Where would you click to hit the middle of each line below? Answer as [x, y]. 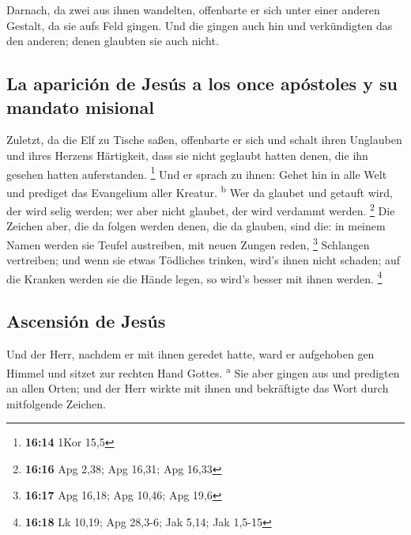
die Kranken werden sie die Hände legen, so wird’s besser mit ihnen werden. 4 [194, 277]
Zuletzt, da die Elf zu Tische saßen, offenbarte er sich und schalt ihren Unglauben [204, 140]
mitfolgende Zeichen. [56, 403]
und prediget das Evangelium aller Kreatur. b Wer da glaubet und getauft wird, [200, 191]
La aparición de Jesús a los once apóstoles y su [202, 83]
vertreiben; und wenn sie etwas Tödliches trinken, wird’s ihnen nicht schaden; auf [204, 260]
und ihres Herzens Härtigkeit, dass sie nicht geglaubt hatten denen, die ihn [187, 155]
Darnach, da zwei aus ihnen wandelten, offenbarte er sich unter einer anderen [193, 9]
